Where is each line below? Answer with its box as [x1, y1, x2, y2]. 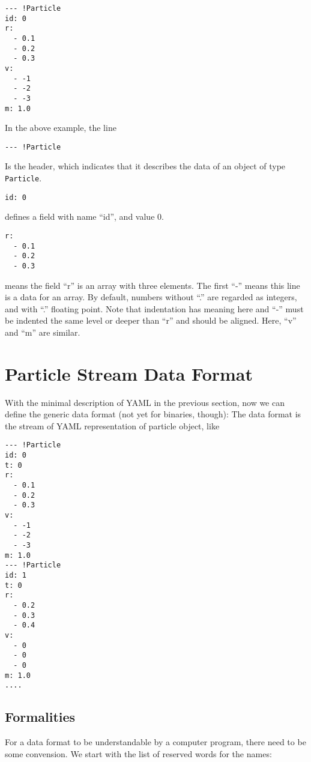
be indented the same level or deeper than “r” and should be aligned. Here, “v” [5, 314, 297, 327]
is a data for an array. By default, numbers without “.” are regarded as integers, [5, 291, 297, 303]
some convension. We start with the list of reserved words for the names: [5, 747, 272, 760]
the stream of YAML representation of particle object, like [5, 419, 220, 432]
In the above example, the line [5, 121, 116, 134]
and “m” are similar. [5, 325, 80, 338]
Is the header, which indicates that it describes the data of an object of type [5, 160, 286, 172]
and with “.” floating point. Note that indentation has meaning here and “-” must [5, 302, 304, 315]
